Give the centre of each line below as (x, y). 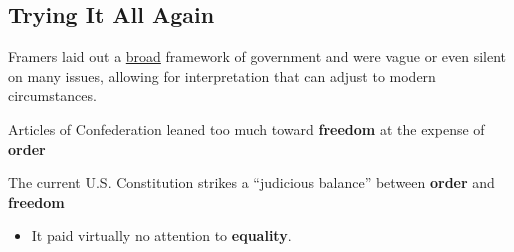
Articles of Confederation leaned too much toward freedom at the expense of (246, 128)
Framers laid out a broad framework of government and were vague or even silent (257, 56)
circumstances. (52, 95)
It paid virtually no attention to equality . (161, 235)
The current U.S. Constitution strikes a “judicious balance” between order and (251, 182)
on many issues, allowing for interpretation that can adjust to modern (222, 75)
